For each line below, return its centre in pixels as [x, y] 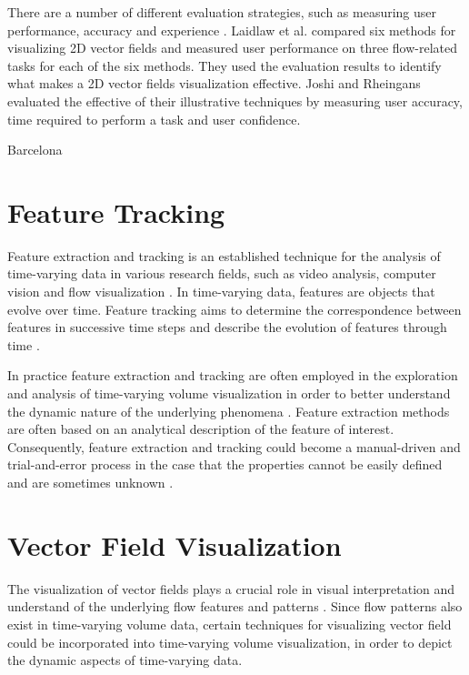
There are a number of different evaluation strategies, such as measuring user [222, 12]
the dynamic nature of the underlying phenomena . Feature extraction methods [229, 411]
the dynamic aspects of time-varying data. [125, 660]
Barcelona [35, 150]
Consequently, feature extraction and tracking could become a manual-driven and [234, 446]
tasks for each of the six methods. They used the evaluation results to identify [225, 65]
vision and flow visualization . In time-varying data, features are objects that [221, 292]
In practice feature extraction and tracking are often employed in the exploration [233, 375]
